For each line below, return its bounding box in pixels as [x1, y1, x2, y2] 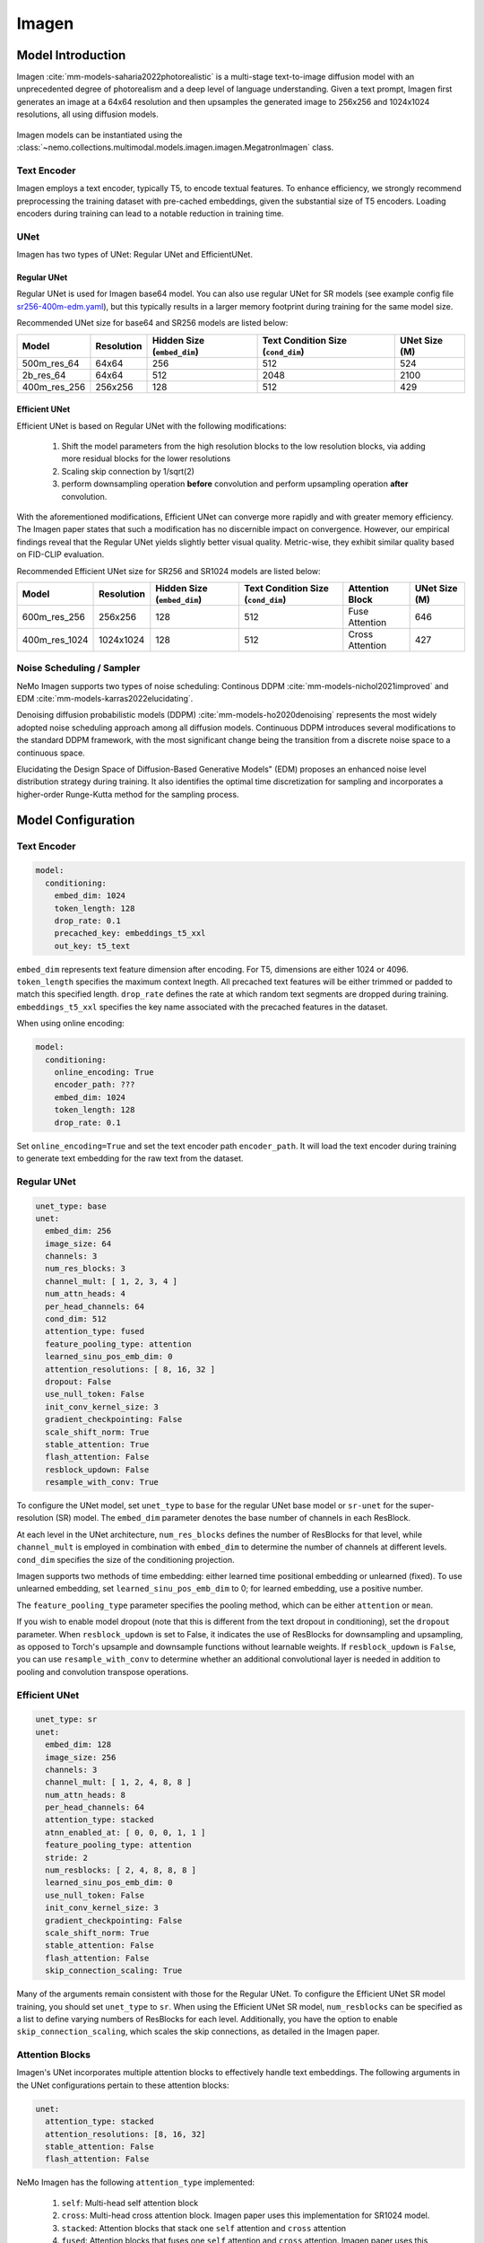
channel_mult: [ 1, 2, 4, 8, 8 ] [45, 1777, 192, 1787]
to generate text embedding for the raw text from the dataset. [16, 1153, 244, 1164]
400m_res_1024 [22, 633, 89, 646]
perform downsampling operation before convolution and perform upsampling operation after [61, 478, 409, 489]
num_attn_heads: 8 [45, 1790, 125, 1800]
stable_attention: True [45, 1439, 150, 1449]
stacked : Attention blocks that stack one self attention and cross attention [61, 2222, 347, 2233]
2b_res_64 [22, 369, 66, 381]
